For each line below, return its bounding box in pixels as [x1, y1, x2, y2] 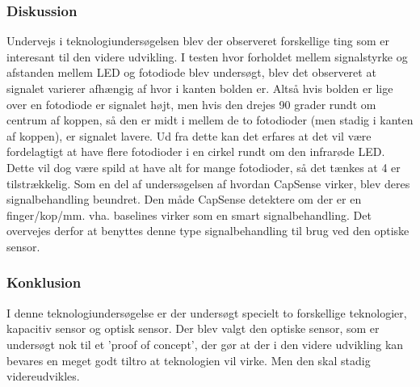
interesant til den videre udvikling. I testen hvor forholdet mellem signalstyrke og [6, 48, 408, 65]
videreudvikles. [6, 368, 80, 385]
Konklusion [6, 272, 82, 292]
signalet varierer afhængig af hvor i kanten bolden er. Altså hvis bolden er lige [6, 80, 393, 96]
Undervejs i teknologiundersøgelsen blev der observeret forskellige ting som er [6, 32, 389, 49]
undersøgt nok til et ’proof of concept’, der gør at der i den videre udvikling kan [6, 335, 404, 352]
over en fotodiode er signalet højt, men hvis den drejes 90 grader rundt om [6, 95, 376, 112]
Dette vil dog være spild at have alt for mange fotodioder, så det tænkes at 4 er [6, 158, 401, 175]
